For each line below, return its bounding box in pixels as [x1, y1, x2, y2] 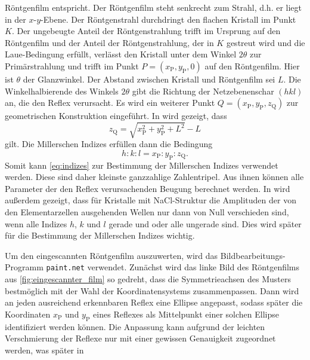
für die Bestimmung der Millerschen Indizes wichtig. [5, 229, 195, 242]
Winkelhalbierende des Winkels [5, 84, 119, 97]
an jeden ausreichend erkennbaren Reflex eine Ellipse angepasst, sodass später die [5, 296, 303, 309]
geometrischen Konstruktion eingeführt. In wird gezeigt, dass [5, 109, 227, 122]
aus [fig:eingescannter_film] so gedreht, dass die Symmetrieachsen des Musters [5, 273, 291, 285]
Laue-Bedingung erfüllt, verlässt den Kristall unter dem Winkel [5, 48, 237, 60]
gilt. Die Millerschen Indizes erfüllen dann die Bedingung [5, 138, 213, 150]
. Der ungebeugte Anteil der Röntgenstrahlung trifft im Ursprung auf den [11, 25, 281, 37]
